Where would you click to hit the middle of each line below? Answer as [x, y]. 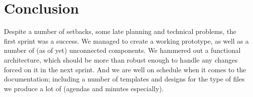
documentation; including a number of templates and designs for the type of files [124, 79]
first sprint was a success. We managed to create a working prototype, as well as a [126, 40]
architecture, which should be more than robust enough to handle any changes [121, 59]
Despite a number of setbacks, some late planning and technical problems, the [120, 31]
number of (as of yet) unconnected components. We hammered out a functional [122, 50]
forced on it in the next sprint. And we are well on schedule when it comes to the [125, 69]
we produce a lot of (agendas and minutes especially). [84, 88]
